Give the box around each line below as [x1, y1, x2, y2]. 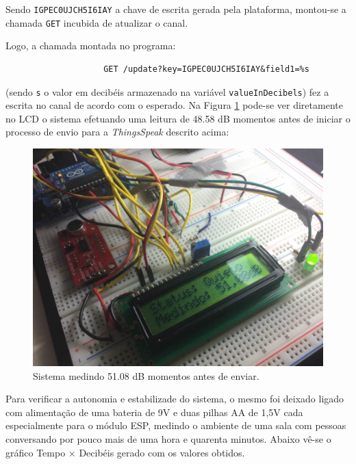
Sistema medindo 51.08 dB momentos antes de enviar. [33, 368, 259, 383]
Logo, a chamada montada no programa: [5, 38, 176, 53]
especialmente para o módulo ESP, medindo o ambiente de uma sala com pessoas [5, 418, 346, 433]
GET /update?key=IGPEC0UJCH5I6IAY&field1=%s [103, 64, 309, 74]
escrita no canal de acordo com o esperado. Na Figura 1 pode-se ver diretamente [5, 98, 343, 112]
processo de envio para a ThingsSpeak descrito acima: [5, 125, 229, 139]
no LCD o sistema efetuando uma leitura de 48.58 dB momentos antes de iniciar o [5, 111, 351, 125]
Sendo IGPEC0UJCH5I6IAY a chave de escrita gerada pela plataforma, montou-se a [5, 2, 346, 16]
